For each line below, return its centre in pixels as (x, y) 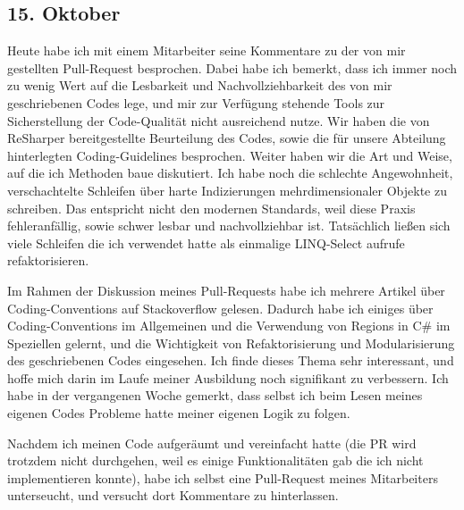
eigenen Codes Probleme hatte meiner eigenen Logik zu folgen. (179, 413)
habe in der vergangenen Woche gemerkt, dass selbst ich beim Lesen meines (215, 395)
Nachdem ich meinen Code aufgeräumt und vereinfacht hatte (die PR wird (212, 443)
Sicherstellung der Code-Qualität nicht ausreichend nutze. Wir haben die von (219, 120)
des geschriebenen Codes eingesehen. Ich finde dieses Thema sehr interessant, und (231, 360)
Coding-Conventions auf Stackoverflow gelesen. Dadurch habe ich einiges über (220, 308)
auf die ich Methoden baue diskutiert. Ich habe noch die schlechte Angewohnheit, (230, 173)
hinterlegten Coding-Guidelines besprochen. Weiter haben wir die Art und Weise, (230, 155)
